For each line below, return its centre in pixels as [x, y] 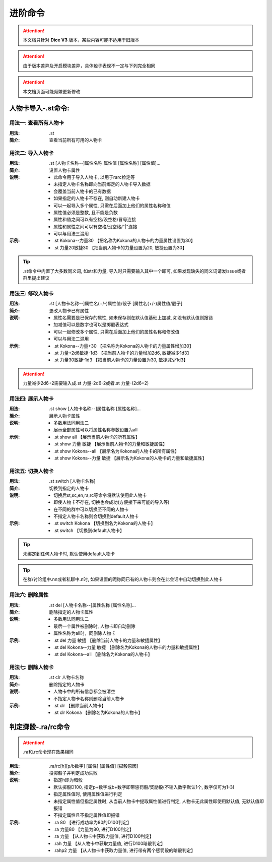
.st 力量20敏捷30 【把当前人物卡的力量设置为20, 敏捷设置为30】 [120, 247]
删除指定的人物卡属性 [71, 612]
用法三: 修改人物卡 [31, 293]
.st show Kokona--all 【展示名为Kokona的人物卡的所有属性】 [116, 451]
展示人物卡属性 [64, 416]
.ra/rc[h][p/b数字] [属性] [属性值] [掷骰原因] [94, 766]
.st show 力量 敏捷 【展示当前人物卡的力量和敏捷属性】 [111, 444]
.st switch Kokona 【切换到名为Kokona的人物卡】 [105, 523]
